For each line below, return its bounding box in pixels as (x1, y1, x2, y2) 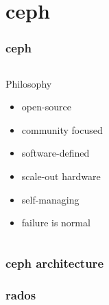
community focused (21, 122, 103, 137)
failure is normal (21, 215, 90, 230)
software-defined (21, 146, 90, 160)
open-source (21, 99, 71, 114)
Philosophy (5, 76, 52, 90)
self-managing (21, 192, 80, 206)
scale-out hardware (21, 168, 101, 183)
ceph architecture (5, 254, 104, 271)
